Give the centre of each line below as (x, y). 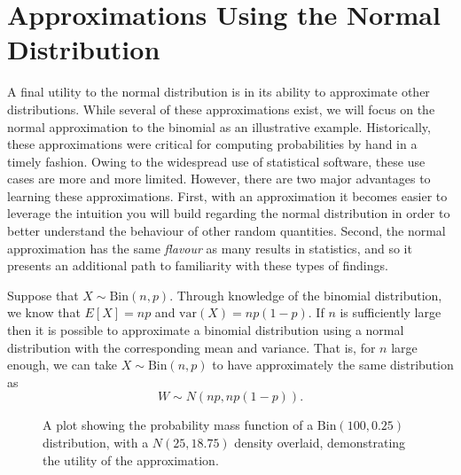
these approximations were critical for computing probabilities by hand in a (212, 144)
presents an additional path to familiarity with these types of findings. (198, 265)
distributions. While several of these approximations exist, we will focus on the (221, 109)
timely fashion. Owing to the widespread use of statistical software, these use (216, 161)
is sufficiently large (391, 312)
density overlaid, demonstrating (320, 442)
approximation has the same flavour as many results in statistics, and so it (210, 248)
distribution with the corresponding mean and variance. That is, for (191, 347)
